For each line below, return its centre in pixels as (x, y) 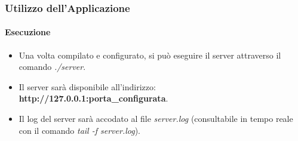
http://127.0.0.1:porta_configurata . (93, 98)
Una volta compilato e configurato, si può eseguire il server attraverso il (150, 55)
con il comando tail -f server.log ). (80, 130)
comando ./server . (52, 67)
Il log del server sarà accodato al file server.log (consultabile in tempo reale (156, 119)
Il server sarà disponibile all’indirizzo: (87, 86)
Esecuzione (28, 32)
